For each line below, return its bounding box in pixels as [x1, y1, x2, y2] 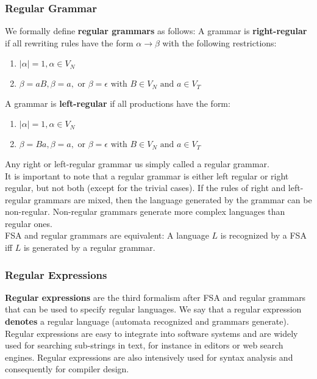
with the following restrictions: [162, 36, 277, 49]
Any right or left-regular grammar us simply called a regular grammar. [5, 157, 269, 170]
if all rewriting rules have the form [5, 36, 134, 49]
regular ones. [5, 217, 52, 229]
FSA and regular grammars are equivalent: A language [5, 229, 209, 242]
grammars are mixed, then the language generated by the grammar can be [34, 193, 312, 206]
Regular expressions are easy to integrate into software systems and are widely [5, 327, 298, 339]
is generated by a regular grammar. [23, 241, 155, 254]
